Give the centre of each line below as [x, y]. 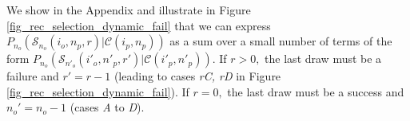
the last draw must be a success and [316, 91]
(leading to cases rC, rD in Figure [197, 76]
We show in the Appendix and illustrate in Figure [129, 10]
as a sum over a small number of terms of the [281, 41]
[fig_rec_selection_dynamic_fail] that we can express [139, 25]
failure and [33, 76]
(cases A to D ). [107, 107]
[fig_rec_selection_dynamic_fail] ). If [98, 91]
